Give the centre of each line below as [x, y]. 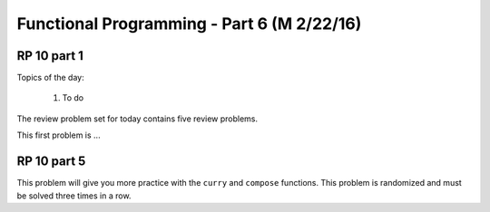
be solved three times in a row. [74, 196]
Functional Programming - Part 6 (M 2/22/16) [189, 24]
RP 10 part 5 [51, 162]
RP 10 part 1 [50, 56]
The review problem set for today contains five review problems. [137, 119]
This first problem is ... [59, 135]
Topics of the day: [51, 78]
